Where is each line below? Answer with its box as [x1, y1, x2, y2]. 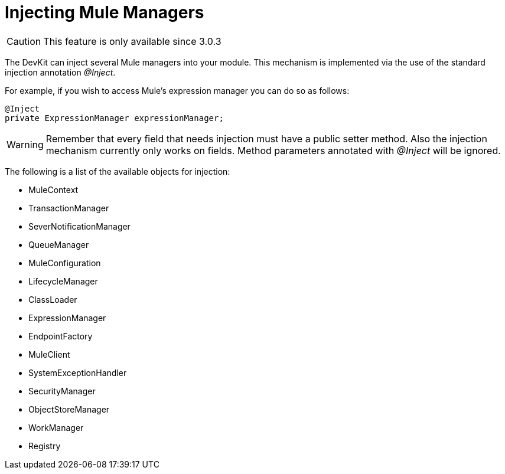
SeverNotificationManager [28, 221, 131, 231]
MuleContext [28, 184, 79, 195]
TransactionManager [28, 202, 109, 213]
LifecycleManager [28, 276, 98, 286]
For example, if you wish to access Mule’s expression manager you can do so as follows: [5, 85, 350, 96]
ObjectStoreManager [28, 404, 110, 414]
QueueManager [28, 239, 89, 250]
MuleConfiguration [28, 257, 101, 268]
